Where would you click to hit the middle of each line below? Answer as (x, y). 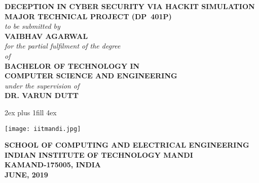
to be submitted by (32, 26)
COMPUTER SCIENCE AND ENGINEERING (91, 76)
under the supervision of (42, 85)
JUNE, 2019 (26, 174)
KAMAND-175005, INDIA (53, 165)
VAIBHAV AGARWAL (46, 36)
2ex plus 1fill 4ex (31, 112)
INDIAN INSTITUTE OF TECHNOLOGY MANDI (99, 154)
